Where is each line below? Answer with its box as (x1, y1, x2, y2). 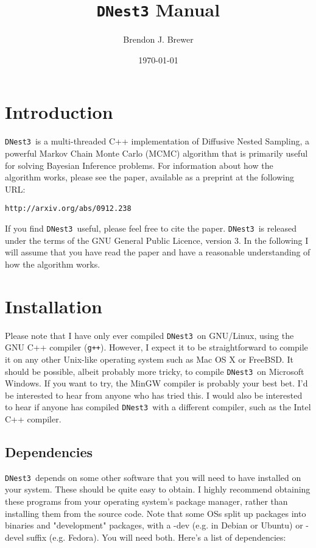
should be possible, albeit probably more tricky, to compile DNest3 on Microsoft (5, 365, 304, 377)
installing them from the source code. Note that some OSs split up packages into (5, 507, 306, 519)
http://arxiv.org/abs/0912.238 (5, 204, 132, 213)
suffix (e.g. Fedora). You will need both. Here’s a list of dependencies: (26, 530, 286, 543)
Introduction (5, 99, 113, 124)
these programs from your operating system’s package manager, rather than (5, 495, 288, 508)
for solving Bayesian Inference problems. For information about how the (5, 158, 273, 171)
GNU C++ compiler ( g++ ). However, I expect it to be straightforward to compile (5, 341, 308, 354)
